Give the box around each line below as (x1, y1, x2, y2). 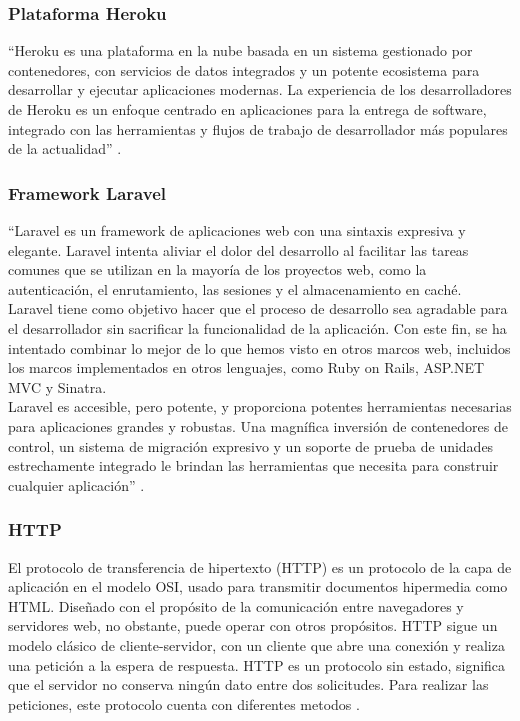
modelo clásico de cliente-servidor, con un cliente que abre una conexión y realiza (8, 634, 505, 655)
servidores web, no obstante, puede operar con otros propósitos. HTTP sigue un (8, 615, 498, 636)
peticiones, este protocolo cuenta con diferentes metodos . (8, 693, 360, 714)
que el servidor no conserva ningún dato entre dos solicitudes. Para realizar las (8, 674, 489, 695)
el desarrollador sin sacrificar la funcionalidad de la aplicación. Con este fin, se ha (8, 317, 507, 338)
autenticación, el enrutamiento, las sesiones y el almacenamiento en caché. (8, 278, 462, 299)
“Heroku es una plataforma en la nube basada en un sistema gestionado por (8, 40, 473, 61)
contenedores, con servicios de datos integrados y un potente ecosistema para (8, 59, 480, 80)
